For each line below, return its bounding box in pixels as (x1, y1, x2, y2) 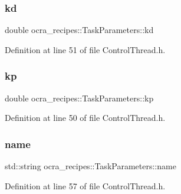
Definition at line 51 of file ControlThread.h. (5, 43, 166, 55)
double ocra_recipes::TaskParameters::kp (5, 91, 154, 104)
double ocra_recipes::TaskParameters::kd (5, 24, 154, 36)
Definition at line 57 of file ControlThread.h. (5, 179, 166, 192)
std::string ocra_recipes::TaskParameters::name (5, 160, 176, 172)
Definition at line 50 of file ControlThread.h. (5, 111, 166, 124)
